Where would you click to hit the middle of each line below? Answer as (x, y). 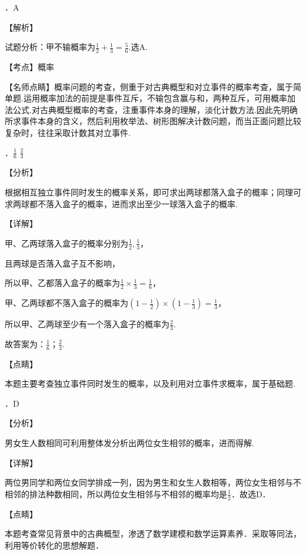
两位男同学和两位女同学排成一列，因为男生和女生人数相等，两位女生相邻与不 (153, 482)
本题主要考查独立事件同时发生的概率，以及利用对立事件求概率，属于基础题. (150, 383)
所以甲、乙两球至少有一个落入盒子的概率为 (87, 324)
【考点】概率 (29, 67)
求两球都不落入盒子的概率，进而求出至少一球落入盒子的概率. (121, 203)
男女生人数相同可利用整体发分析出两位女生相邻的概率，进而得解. (129, 443)
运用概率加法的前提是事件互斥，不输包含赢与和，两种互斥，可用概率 (155, 98)
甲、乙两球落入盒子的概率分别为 (66, 243)
